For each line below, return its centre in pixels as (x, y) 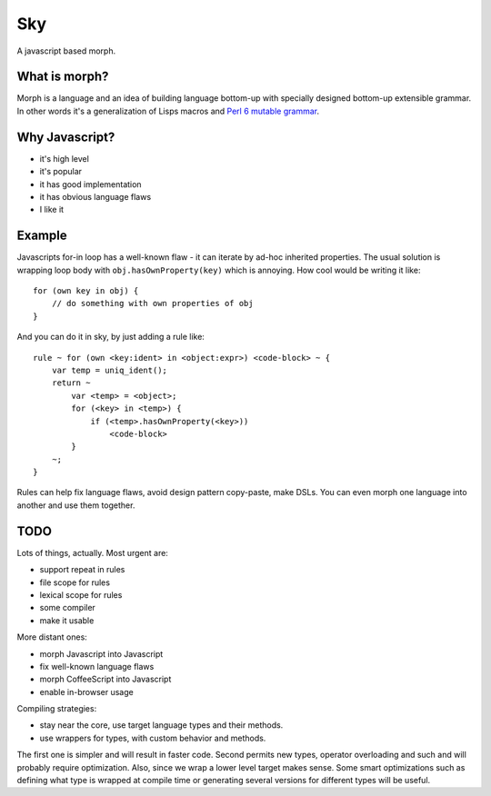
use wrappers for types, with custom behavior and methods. (153, 738)
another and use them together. (76, 505)
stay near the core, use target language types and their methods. (161, 725)
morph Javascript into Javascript (101, 653)
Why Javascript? (66, 137)
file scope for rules (75, 582)
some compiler (67, 608)
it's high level (65, 158)
